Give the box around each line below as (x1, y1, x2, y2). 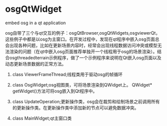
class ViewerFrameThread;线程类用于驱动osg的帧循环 (12, 71, 123, 77)
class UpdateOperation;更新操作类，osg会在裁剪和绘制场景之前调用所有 (12, 98, 160, 104)
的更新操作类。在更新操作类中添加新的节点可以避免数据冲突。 (12, 105, 139, 111)
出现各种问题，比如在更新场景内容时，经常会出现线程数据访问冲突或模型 (9, 42, 158, 48)
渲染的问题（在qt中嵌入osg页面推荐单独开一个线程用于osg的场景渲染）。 (9, 48, 158, 54)
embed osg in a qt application (5, 20, 66, 26)
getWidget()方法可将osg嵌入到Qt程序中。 (12, 88, 97, 94)
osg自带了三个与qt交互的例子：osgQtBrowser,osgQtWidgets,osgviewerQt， (5, 30, 161, 36)
